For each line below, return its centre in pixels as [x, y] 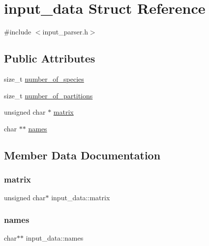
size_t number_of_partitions [48, 95]
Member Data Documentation [82, 155]
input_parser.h [65, 32]
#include [18, 32]
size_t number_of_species [44, 78]
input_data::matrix [81, 198]
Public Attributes [50, 58]
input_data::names [55, 238]
